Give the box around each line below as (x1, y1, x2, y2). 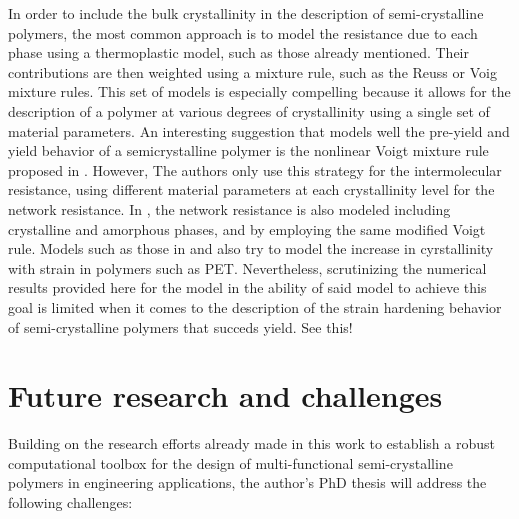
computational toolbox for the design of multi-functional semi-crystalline (8, 452, 453, 473)
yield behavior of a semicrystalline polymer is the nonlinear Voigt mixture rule (8, 140, 489, 161)
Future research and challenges (8, 375, 443, 416)
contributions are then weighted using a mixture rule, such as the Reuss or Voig (8, 61, 497, 82)
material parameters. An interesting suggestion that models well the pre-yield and (8, 120, 510, 141)
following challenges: (8, 492, 133, 512)
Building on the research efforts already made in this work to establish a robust (8, 433, 495, 454)
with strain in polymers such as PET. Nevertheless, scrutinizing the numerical (8, 257, 487, 278)
